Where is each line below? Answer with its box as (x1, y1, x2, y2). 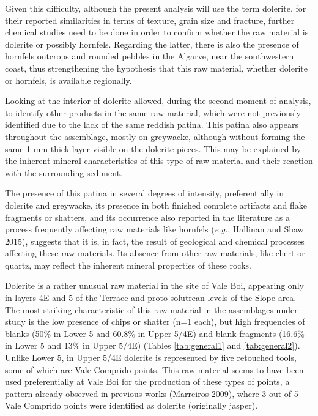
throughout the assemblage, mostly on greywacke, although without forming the (5, 130, 305, 143)
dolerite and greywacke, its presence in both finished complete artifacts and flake (5, 198, 307, 211)
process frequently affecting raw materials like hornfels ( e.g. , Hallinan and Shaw (5, 223, 304, 236)
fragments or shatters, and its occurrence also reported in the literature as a (5, 210, 290, 223)
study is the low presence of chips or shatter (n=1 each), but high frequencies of (5, 315, 305, 328)
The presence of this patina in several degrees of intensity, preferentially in (5, 187, 284, 199)
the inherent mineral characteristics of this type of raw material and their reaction (5, 154, 313, 167)
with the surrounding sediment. (5, 166, 122, 179)
